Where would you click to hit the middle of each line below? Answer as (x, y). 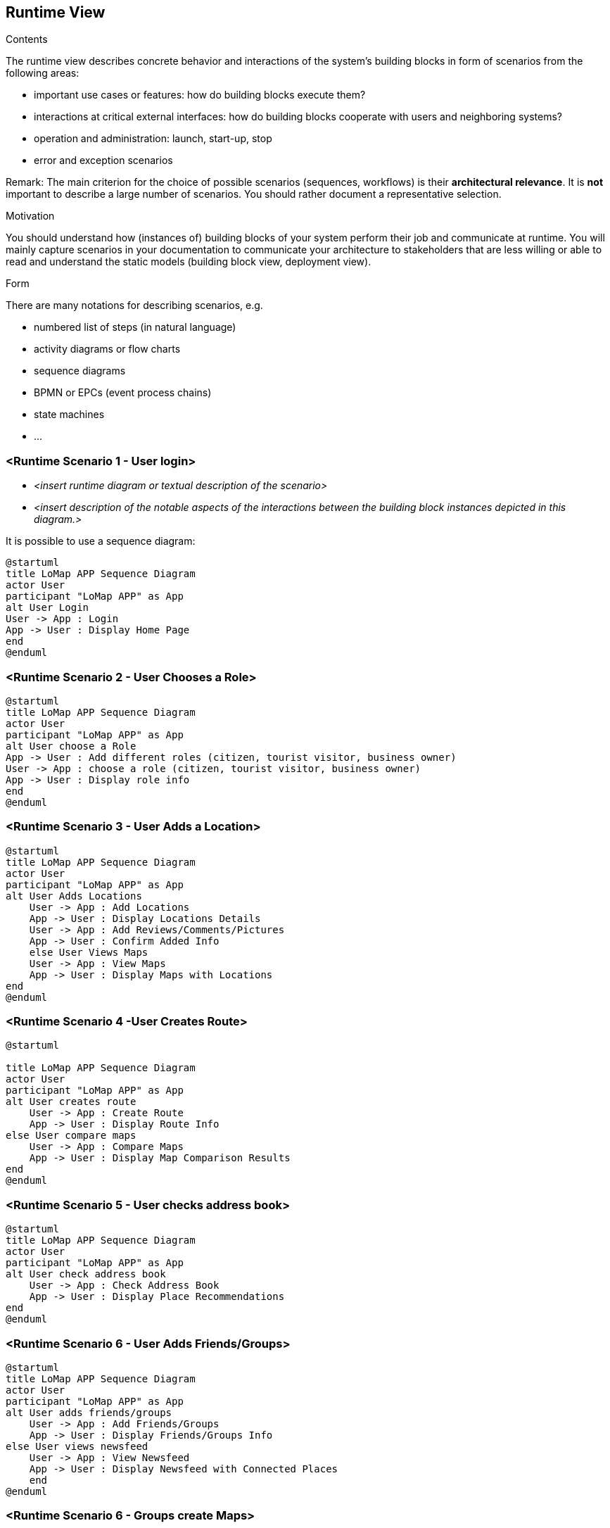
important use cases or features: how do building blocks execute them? (200, 95)
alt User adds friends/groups (89, 1412)
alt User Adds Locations (74, 896)
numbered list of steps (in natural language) (135, 327)
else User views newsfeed (77, 1446)
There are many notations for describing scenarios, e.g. (134, 305)
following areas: (43, 73)
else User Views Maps (89, 952)
